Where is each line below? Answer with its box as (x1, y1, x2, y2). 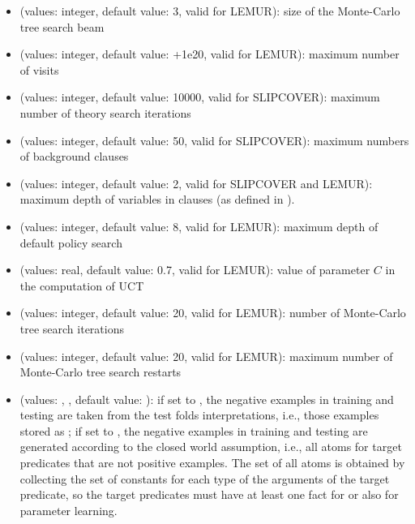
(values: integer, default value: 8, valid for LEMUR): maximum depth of (19, 217, 379, 234)
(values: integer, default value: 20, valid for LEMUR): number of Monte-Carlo (19, 304, 406, 321)
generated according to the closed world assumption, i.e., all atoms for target (19, 438, 402, 455)
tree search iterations (19, 320, 124, 337)
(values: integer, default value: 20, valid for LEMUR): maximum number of (19, 347, 393, 364)
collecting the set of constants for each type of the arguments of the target (19, 470, 390, 487)
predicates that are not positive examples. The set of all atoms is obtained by (19, 454, 405, 471)
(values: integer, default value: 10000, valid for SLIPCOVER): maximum (19, 88, 380, 105)
